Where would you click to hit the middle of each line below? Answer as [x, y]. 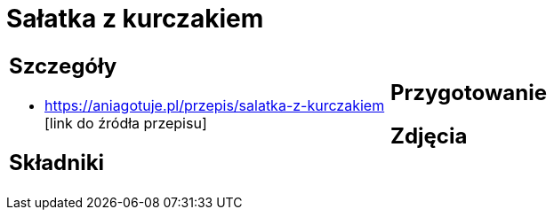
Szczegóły [63, 66]
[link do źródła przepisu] [126, 123]
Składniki [57, 162]
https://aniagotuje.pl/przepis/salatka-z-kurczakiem [215, 105]
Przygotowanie [469, 92]
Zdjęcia [429, 136]
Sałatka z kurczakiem [135, 19]
